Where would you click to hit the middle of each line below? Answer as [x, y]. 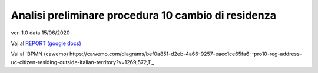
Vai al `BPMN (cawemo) [39, 54]
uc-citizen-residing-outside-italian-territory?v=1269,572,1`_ [82, 62]
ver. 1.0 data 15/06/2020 [40, 33]
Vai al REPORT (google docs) [46, 43]
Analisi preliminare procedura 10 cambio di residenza [144, 15]
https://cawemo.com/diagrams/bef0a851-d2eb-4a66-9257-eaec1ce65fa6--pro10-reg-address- [186, 54]
